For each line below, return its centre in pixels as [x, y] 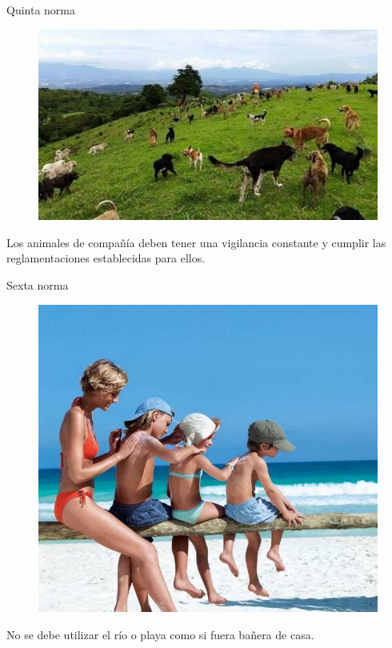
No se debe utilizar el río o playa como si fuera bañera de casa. [160, 634]
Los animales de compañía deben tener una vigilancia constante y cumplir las [196, 242]
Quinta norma [41, 10]
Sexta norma [38, 284]
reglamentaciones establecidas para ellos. [106, 258]
